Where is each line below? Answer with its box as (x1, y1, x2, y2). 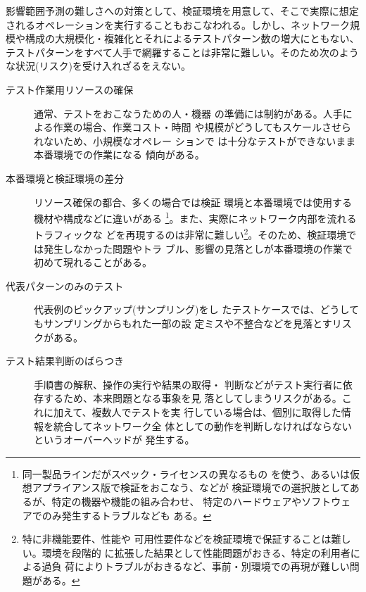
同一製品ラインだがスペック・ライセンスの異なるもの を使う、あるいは (22, 466, 350, 481)
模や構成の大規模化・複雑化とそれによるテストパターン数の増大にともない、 (6, 31, 360, 46)
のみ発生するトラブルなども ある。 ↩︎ (42, 508, 212, 522)
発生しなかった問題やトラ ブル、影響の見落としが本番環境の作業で (43, 241, 353, 256)
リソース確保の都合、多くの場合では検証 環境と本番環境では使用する (34, 194, 352, 209)
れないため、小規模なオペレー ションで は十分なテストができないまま (34, 133, 356, 148)
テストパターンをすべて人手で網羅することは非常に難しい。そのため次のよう (6, 44, 359, 59)
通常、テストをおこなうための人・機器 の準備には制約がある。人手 (34, 106, 343, 120)
